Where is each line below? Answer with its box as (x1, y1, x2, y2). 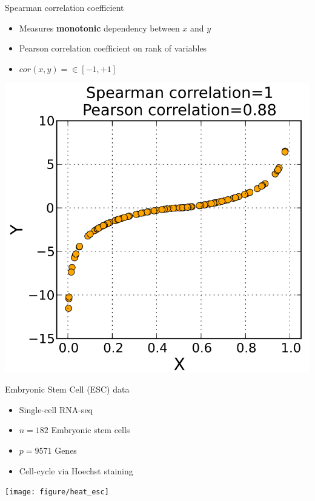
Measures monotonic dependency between (19, 21, 180, 34)
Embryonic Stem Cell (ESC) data (5, 383, 130, 396)
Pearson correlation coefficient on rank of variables (19, 42, 207, 55)
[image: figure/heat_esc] (5, 488, 109, 497)
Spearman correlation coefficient (5, 1, 124, 13)
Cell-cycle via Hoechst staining (19, 464, 133, 477)
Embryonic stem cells (51, 423, 130, 436)
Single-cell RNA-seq (19, 403, 93, 416)
